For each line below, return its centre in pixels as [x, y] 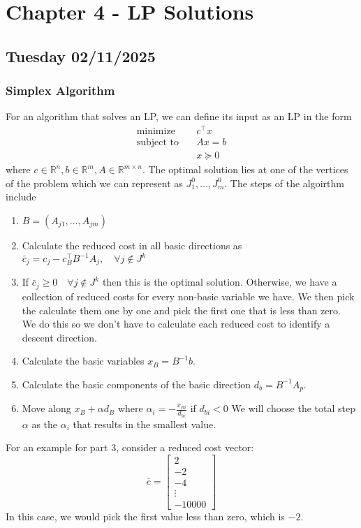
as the [45, 424]
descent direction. [59, 337]
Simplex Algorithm [60, 90]
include [21, 197]
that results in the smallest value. [145, 424]
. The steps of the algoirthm [284, 183]
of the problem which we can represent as [94, 183]
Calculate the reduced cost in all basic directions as [132, 245]
